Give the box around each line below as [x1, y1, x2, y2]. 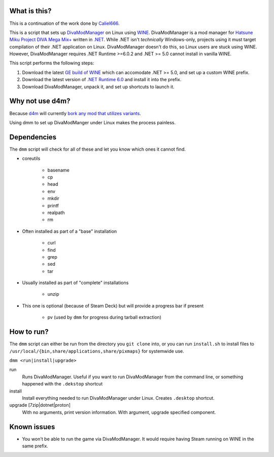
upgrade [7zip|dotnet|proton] [9, 402, 71, 408]
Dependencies [9, 132, 57, 142]
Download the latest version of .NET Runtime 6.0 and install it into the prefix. [22, 77, 182, 83]
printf [47, 202, 59, 208]
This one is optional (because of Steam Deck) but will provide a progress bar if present [22, 302, 204, 309]
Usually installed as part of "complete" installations [22, 279, 129, 286]
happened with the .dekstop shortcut [22, 381, 103, 387]
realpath [47, 209, 65, 216]
